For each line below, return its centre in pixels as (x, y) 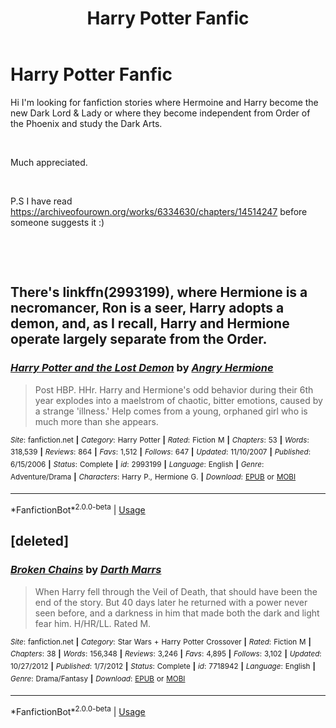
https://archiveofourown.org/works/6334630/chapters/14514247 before (159, 211)
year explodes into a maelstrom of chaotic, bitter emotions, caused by (178, 400)
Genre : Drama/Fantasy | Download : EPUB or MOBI (98, 678)
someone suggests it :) (57, 222)
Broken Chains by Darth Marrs (86, 570)
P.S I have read (41, 201)
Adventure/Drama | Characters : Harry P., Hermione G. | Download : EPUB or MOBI (153, 477)
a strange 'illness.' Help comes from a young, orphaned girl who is (171, 411)
